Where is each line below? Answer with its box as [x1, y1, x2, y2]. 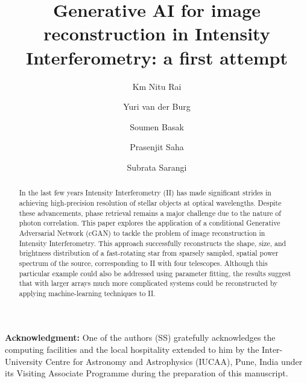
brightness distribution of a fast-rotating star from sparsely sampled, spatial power [19, 248, 279, 258]
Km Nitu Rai [132, 80, 182, 92]
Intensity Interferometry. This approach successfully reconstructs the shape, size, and [19, 238, 286, 248]
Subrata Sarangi [127, 160, 187, 173]
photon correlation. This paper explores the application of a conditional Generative [19, 218, 280, 228]
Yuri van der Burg [123, 100, 191, 113]
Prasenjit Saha [130, 141, 184, 153]
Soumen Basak [130, 120, 184, 133]
